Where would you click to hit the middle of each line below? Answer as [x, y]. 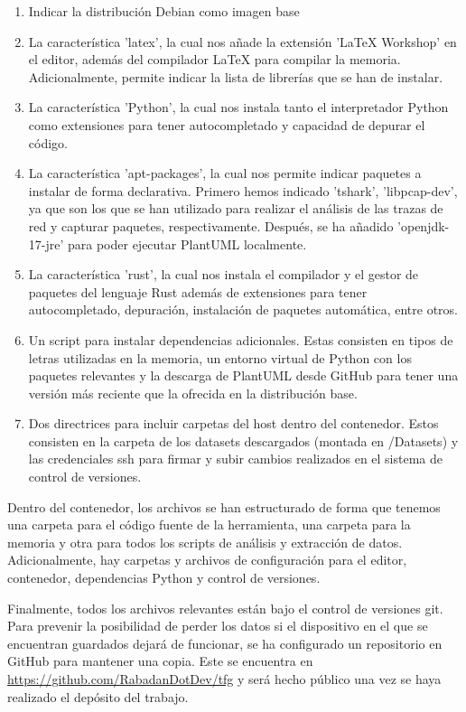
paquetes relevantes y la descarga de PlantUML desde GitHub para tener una [243, 375]
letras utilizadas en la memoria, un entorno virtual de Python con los [220, 357]
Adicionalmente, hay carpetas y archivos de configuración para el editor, [207, 560]
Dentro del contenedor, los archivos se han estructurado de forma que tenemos [224, 506]
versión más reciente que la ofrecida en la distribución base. [193, 393]
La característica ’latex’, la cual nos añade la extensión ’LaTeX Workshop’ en [242, 41]
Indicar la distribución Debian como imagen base [164, 11]
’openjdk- [424, 225]
